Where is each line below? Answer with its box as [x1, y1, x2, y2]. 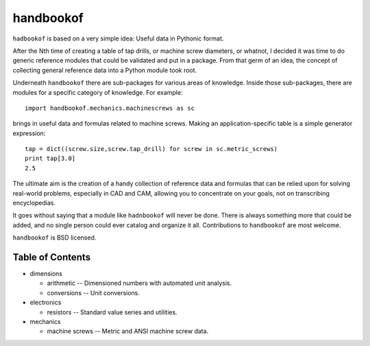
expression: [12, 129, 46, 137]
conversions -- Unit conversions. [47, 288, 140, 297]
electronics [29, 299, 62, 307]
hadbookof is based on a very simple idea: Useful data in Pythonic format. [12, 34, 224, 43]
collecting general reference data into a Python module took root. [12, 66, 197, 74]
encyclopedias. [12, 199, 56, 207]
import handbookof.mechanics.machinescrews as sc [25, 104, 195, 112]
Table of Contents [12, 251, 91, 263]
